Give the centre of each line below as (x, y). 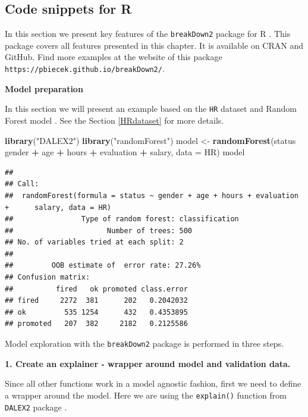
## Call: (22, 184)
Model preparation (44, 88)
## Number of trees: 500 (98, 231)
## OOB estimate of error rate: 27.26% (103, 266)
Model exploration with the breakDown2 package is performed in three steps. (144, 344)
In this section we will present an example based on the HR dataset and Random (151, 109)
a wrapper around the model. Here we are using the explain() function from (146, 395)
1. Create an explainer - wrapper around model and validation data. (148, 363)
